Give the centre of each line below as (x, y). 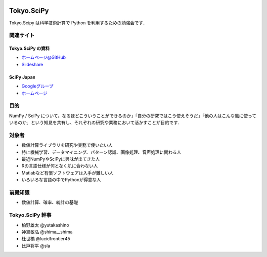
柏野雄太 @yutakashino (45, 225)
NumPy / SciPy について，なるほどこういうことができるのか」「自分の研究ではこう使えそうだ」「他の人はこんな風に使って (133, 116)
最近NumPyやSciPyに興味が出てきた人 (61, 159)
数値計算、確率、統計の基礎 (50, 202)
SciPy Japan (22, 77)
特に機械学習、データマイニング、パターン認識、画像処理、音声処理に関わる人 (101, 152)
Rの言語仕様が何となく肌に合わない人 (60, 166)
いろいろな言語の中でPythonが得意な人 (61, 180)
